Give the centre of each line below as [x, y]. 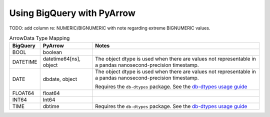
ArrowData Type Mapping [39, 38]
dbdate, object [60, 79]
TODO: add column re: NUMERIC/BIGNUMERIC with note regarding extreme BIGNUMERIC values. [110, 28]
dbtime [51, 106]
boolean [52, 52]
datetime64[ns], [62, 59]
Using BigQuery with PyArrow [72, 13]
